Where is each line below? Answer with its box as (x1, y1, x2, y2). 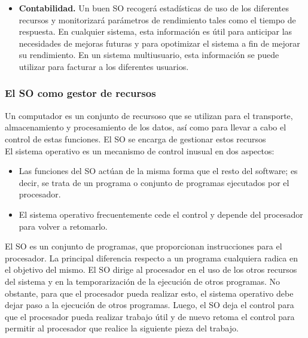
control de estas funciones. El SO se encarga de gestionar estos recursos (5, 132, 266, 145)
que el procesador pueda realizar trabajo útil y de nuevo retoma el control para (5, 310, 295, 322)
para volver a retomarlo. (19, 220, 108, 232)
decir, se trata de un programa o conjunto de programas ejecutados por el (19, 176, 289, 188)
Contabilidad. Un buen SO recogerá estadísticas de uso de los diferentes (19, 2, 289, 14)
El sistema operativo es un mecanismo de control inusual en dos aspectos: (5, 144, 275, 157)
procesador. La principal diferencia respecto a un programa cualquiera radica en (5, 251, 298, 264)
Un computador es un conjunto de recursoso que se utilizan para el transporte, (5, 109, 293, 121)
